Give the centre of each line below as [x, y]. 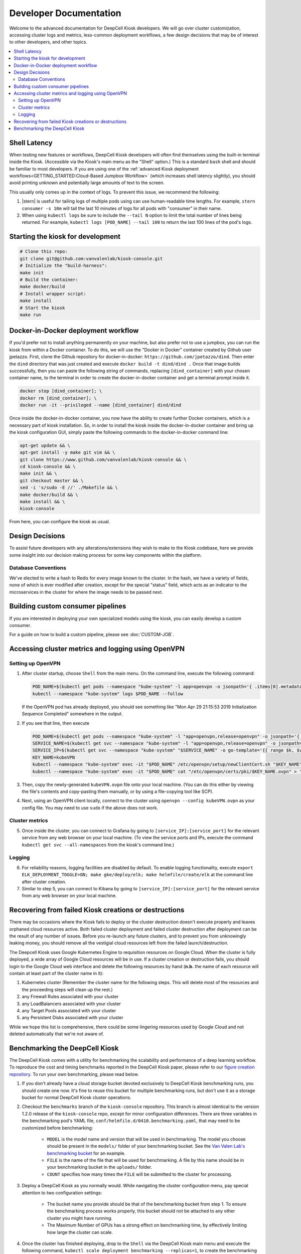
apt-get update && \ [45, 445]
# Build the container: [49, 280]
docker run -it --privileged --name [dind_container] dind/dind [101, 405]
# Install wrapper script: [53, 294]
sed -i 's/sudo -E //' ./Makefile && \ [69, 488]
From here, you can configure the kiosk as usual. [60, 522]
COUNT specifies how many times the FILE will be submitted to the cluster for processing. [139, 1174]
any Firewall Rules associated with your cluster [70, 997]
